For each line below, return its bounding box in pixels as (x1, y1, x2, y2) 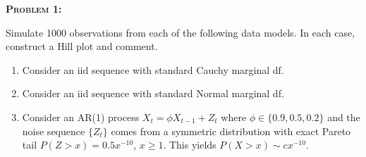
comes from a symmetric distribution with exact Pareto (111, 123, 351, 138)
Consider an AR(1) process (22, 109, 140, 124)
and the (327, 109, 360, 124)
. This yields (163, 137, 216, 152)
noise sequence (22, 123, 85, 138)
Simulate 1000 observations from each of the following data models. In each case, (6, 25, 355, 39)
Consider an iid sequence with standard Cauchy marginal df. (22, 62, 284, 77)
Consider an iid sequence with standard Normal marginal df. (22, 86, 284, 101)
